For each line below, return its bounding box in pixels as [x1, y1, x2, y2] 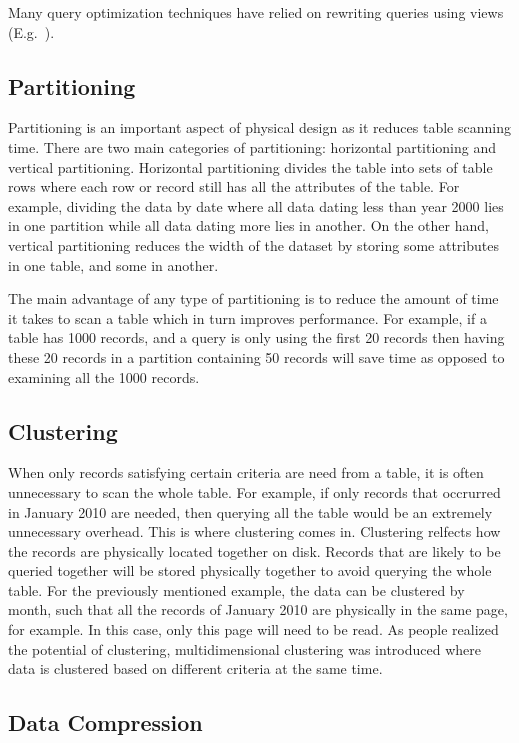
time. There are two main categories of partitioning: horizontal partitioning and [8, 136, 497, 157]
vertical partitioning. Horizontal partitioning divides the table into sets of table [8, 156, 493, 177]
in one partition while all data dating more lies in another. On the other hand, [8, 215, 489, 236]
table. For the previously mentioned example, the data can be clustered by [8, 579, 465, 600]
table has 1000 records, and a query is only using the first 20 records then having [8, 327, 505, 348]
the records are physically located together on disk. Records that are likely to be [8, 540, 501, 561]
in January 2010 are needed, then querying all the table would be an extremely [8, 501, 493, 522]
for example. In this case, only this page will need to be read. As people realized [8, 619, 499, 640]
